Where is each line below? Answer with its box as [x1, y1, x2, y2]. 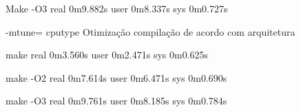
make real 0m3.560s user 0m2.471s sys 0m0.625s [6, 47, 209, 62]
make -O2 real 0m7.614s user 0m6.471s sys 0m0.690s [6, 70, 227, 85]
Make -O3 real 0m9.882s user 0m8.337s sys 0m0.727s [6, 1, 228, 15]
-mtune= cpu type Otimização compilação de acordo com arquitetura [6, 24, 295, 38]
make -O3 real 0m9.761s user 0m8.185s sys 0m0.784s [6, 93, 227, 108]
